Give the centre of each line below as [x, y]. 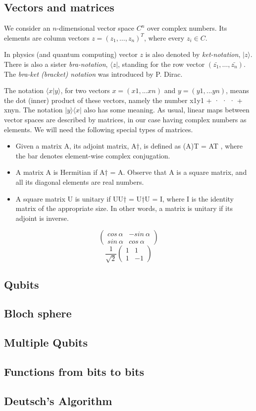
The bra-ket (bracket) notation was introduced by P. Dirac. [93, 74]
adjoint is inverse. [42, 218]
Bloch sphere [38, 313]
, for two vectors [85, 90]
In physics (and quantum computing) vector [71, 54]
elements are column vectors [47, 37]
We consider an [27, 28]
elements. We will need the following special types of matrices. [99, 129]
